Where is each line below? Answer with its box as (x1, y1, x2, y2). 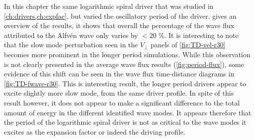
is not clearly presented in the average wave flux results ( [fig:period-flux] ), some (4, 59, 244, 69)
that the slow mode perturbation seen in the (4, 39, 138, 50)
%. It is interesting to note (158, 30, 239, 40)
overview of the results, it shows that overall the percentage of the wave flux (4, 20, 234, 31)
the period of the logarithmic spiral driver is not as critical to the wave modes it (4, 117, 247, 127)
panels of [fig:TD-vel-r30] (150, 39, 226, 50)
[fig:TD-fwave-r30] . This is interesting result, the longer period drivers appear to (4, 78, 246, 88)
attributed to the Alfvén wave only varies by (4, 30, 138, 40)
